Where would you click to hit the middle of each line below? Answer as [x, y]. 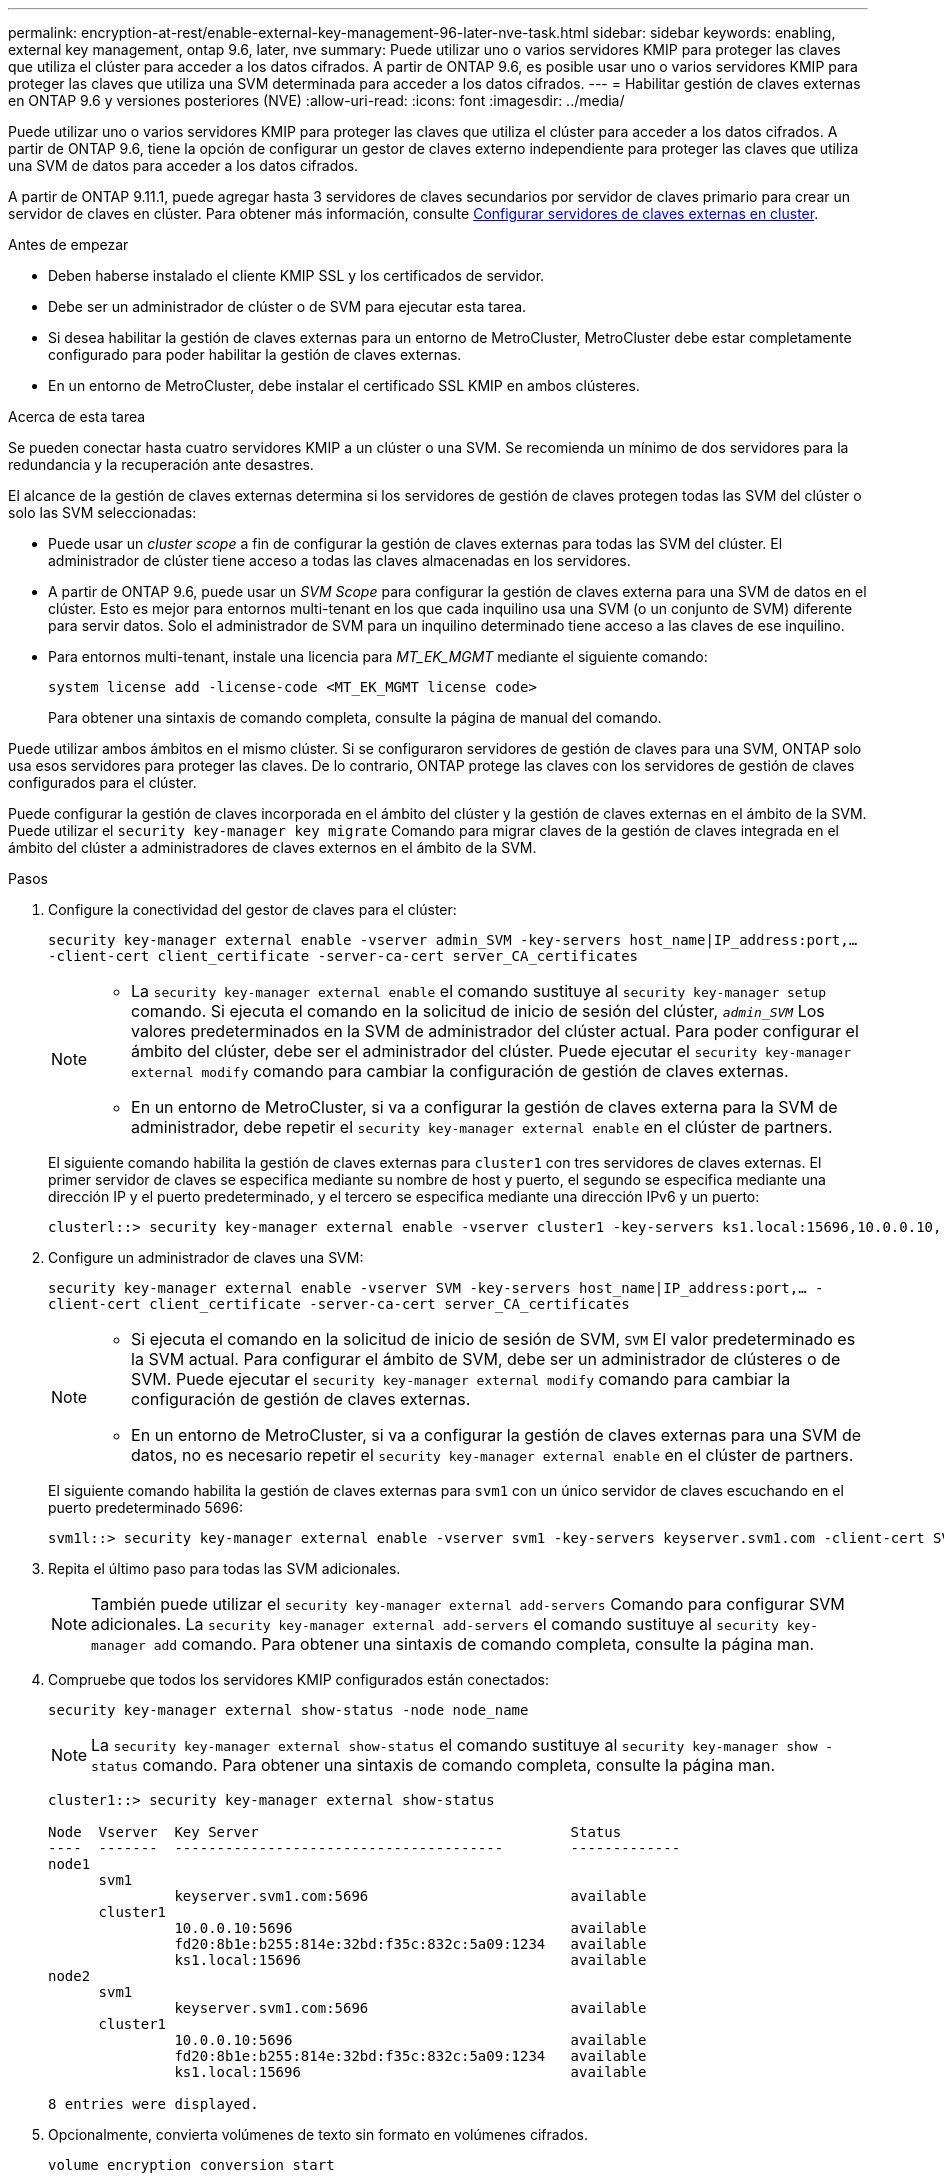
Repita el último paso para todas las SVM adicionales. [224, 1568]
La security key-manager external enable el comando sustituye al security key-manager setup [479, 991]
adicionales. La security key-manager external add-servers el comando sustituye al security [435, 1624]
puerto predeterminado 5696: [145, 1507]
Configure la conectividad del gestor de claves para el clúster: [252, 909]
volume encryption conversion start [191, 2165]
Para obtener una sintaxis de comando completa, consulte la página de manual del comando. [355, 717]
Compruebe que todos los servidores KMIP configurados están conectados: [299, 1679]
